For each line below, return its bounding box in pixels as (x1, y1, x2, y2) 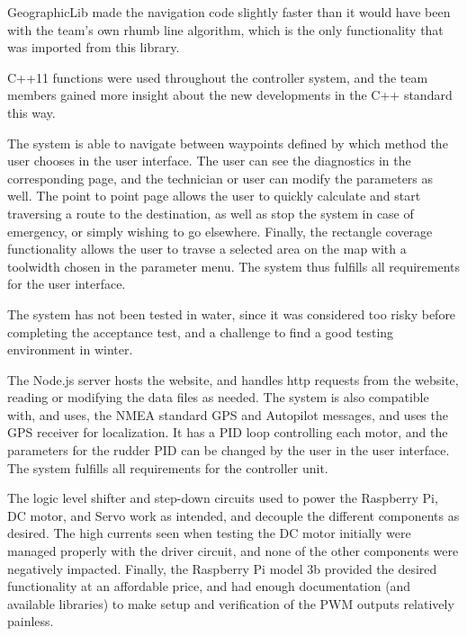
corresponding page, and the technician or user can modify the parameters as (7, 168, 434, 187)
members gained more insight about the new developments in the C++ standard (7, 85, 453, 104)
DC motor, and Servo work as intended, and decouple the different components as (7, 506, 460, 524)
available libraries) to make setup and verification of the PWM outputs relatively (7, 594, 454, 613)
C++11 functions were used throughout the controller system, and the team (7, 67, 428, 86)
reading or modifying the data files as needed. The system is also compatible (7, 388, 429, 407)
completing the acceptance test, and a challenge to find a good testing (7, 322, 394, 341)
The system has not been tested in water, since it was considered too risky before (7, 304, 456, 323)
